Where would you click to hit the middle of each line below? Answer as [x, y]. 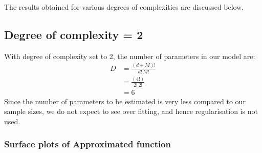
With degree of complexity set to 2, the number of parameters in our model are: [130, 56]
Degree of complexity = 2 [74, 34]
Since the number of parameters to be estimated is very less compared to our [125, 101]
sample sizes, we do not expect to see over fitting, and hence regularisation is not [131, 111]
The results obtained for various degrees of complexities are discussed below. [124, 7]
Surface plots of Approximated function [88, 144]
